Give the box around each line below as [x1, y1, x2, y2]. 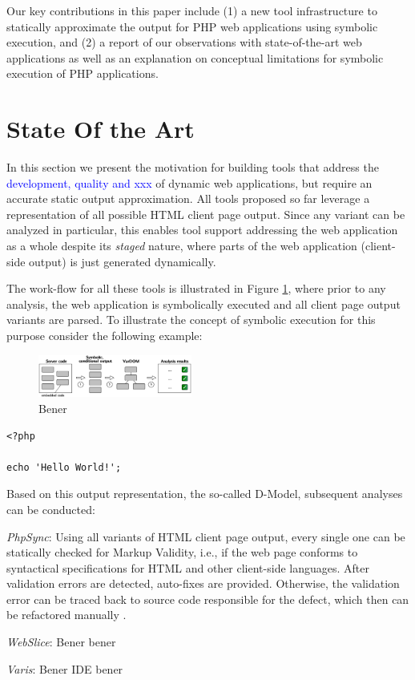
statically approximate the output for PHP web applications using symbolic [6, 18, 378, 34]
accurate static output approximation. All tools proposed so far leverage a [6, 190, 370, 207]
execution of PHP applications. [6, 65, 159, 82]
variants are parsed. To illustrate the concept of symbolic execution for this [6, 311, 376, 328]
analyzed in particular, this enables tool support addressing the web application [6, 221, 398, 238]
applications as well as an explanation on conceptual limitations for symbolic [6, 49, 384, 66]
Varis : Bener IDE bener [6, 660, 123, 677]
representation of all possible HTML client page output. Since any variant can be [6, 205, 405, 222]
